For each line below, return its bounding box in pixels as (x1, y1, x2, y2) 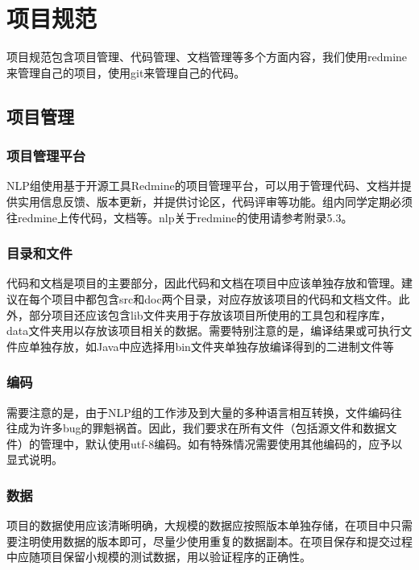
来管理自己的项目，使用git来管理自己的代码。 (6, 64, 246, 81)
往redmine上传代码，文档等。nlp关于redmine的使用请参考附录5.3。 (6, 209, 353, 225)
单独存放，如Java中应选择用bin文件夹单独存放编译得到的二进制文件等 (28, 337, 394, 354)
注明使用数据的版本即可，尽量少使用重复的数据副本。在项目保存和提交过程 (17, 532, 413, 549)
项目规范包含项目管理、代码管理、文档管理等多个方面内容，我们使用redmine (6, 48, 408, 65)
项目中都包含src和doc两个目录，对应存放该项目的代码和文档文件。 (51, 290, 399, 307)
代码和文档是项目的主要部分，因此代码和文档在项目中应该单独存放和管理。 (6, 275, 401, 291)
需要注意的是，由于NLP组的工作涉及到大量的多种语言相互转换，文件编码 (6, 403, 391, 420)
